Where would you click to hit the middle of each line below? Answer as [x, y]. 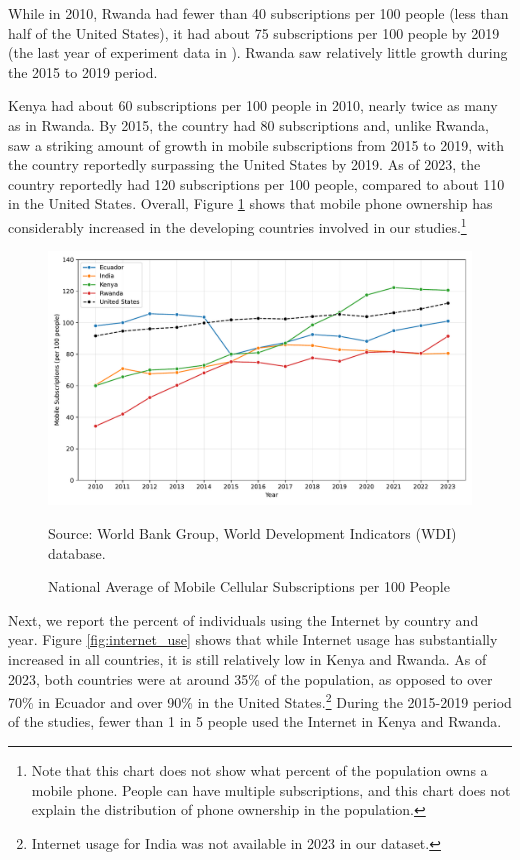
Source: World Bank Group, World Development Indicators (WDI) [252, 533]
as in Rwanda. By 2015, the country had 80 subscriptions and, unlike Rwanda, [248, 124]
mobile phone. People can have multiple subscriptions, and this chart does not [271, 789]
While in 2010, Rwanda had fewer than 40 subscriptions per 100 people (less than [258, 13]
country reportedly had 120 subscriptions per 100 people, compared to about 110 [256, 183]
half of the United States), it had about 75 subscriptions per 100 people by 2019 [254, 32]
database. [77, 552]
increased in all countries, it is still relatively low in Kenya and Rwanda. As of [247, 658]
